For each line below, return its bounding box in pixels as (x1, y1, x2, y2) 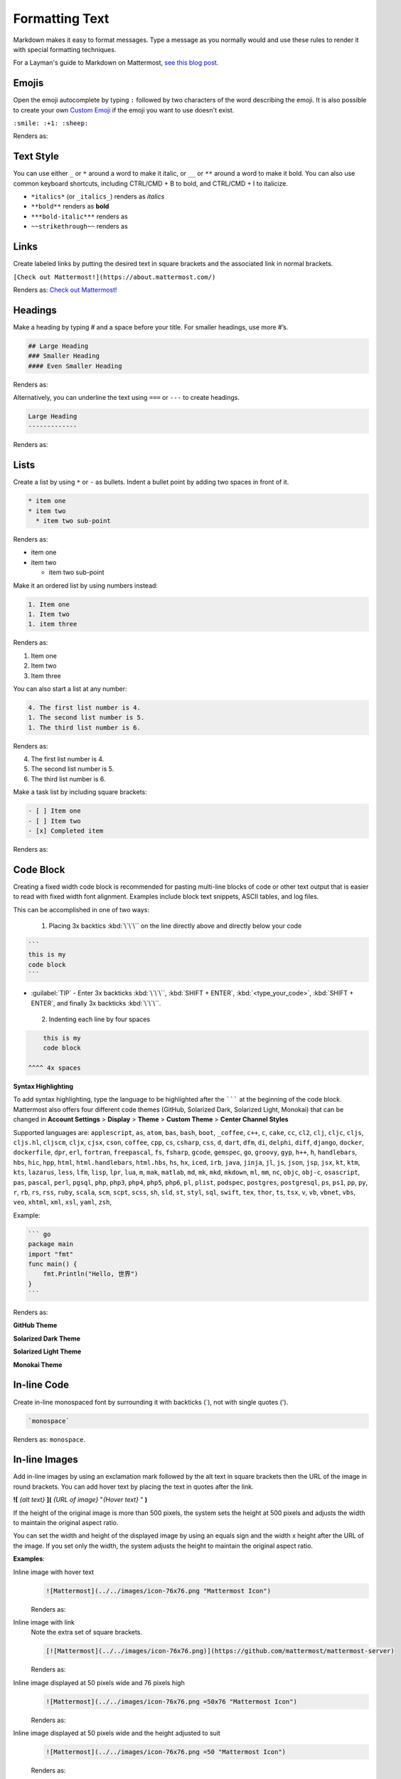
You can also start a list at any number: (13, 684, 127, 693)
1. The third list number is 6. (28, 723, 141, 732)
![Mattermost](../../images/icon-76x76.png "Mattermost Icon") (46, 1587, 272, 1595)
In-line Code (13, 1379, 69, 1391)
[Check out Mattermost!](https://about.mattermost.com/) (13, 273, 216, 281)
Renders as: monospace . (13, 1435, 85, 1444)
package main (28, 1240, 74, 1248)
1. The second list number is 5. (28, 714, 145, 722)
